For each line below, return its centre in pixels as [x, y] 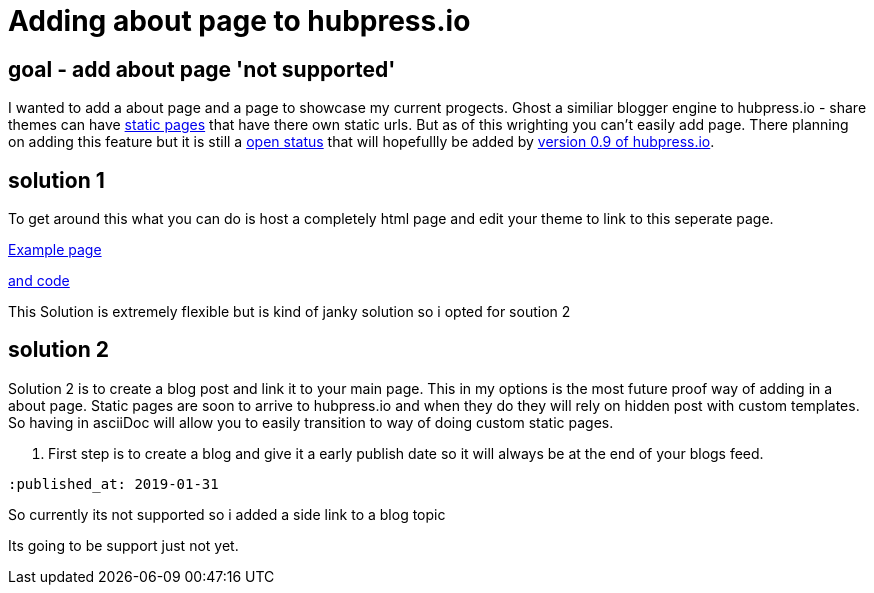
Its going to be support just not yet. [123, 545]
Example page [55, 250]
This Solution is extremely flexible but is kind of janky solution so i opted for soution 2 [289, 312]
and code [39, 281]
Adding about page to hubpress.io [239, 21]
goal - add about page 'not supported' [202, 69]
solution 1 [56, 180]
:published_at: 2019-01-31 [113, 483]
